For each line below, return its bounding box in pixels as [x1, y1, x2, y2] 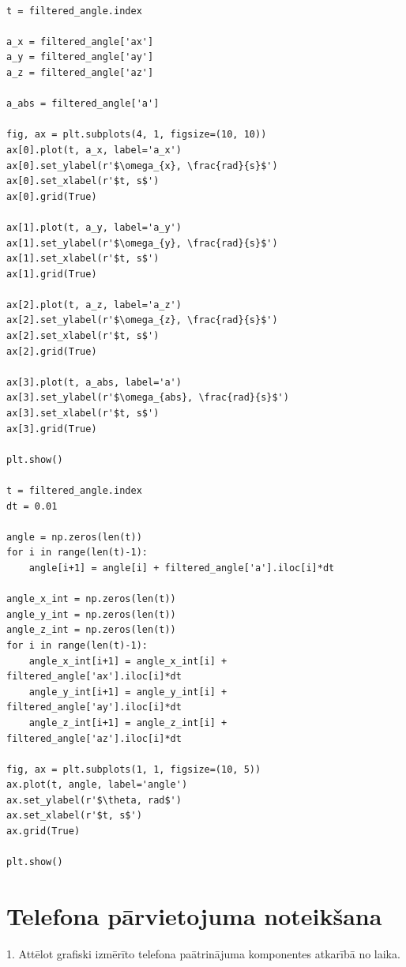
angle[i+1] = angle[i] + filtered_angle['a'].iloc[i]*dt [28, 562, 335, 574]
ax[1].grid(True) [6, 268, 97, 280]
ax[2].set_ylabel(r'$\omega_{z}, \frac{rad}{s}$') [6, 314, 278, 326]
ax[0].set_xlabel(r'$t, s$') [6, 175, 160, 187]
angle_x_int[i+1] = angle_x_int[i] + [28, 655, 227, 667]
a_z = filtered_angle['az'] [6, 66, 154, 78]
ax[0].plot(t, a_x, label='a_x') [6, 144, 182, 156]
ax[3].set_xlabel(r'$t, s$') [6, 408, 160, 420]
